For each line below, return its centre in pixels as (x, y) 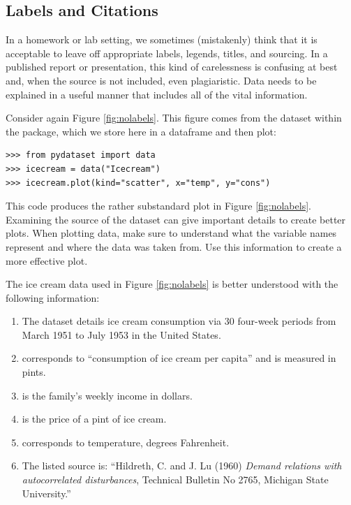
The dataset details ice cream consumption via (122, 321)
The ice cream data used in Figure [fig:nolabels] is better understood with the (172, 284)
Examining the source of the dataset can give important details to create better (176, 219)
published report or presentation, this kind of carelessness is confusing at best (172, 67)
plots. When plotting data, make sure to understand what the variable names (171, 233)
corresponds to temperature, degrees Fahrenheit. (126, 442)
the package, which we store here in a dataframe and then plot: (141, 131)
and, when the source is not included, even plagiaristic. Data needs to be (161, 80)
